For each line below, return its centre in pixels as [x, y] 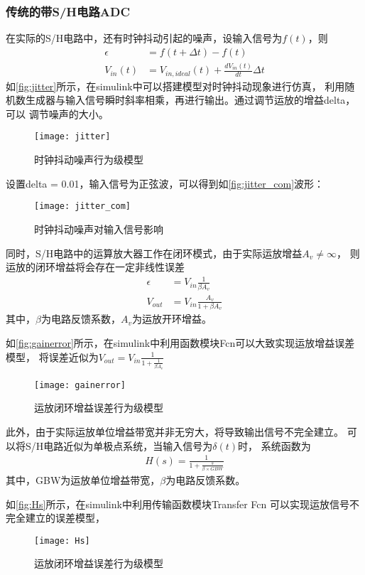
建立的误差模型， [65, 518]
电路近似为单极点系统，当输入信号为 [128, 445]
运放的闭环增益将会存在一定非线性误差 [95, 267]
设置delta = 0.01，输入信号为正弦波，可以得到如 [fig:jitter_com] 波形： [165, 183]
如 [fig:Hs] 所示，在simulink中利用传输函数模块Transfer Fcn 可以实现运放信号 [178, 504]
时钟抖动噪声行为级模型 [89, 160]
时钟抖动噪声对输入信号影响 [99, 229]
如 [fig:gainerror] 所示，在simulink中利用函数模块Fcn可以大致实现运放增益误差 [180, 343]
